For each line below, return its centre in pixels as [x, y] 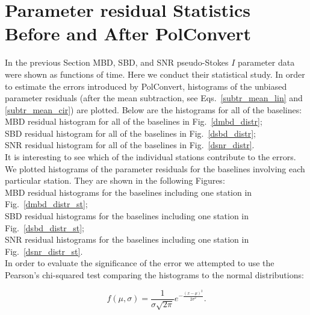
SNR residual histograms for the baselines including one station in [127, 239]
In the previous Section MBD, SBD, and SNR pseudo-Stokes [117, 62]
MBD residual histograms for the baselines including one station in [129, 192]
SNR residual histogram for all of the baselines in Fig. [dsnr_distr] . [130, 145]
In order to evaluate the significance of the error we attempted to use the [140, 263]
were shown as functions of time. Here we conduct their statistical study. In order [155, 74]
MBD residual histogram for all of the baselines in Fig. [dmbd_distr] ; [134, 121]
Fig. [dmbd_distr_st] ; [46, 204]
